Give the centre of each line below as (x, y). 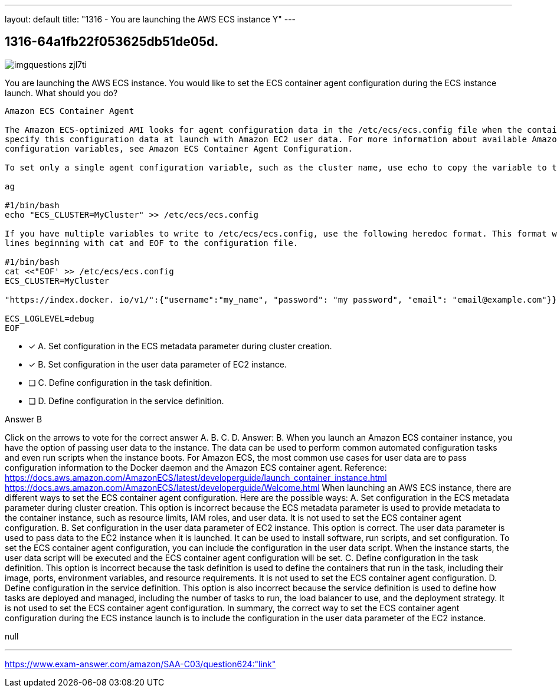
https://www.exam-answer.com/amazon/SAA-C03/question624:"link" (140, 664)
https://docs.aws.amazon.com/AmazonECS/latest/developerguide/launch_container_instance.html (196, 477)
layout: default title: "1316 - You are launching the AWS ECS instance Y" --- (150, 19)
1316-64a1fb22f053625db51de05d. (112, 42)
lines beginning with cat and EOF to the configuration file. (152, 243)
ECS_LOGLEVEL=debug (50, 318)
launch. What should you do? (61, 93)
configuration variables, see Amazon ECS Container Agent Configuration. (179, 148)
